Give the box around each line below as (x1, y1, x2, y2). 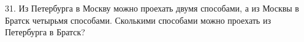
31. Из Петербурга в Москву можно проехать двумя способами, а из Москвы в (5, 2, 299, 14)
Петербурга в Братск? (5, 26, 85, 38)
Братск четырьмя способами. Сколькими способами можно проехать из (5, 13, 271, 26)
